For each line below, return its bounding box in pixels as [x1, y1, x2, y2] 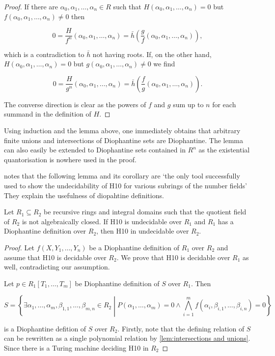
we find [153, 59, 175, 69]
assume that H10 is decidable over [4, 252, 107, 262]
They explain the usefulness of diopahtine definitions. [4, 190, 164, 200]
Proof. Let [4, 242, 34, 252]
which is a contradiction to [4, 49, 84, 59]
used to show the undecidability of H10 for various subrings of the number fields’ [4, 180, 247, 190]
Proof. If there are [4, 1, 58, 11]
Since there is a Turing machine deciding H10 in [4, 342, 149, 353]
